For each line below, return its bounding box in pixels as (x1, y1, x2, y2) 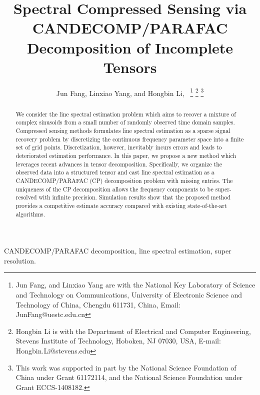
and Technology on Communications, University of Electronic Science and (15, 289, 242, 300)
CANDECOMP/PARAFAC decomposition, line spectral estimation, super (4, 245, 231, 256)
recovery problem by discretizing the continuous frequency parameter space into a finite (15, 134, 244, 143)
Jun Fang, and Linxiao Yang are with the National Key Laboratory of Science (15, 279, 255, 290)
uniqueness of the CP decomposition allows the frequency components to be (15, 184, 213, 193)
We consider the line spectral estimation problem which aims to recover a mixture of (15, 109, 236, 118)
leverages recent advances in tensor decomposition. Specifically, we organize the (15, 159, 222, 168)
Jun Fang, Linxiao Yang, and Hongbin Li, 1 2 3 (56, 86, 204, 98)
